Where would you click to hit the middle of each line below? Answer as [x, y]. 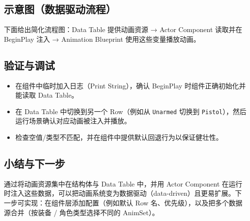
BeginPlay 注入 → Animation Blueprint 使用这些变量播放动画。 [102, 39]
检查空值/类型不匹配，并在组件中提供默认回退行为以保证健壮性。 [119, 137]
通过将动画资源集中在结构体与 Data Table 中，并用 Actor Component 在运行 [123, 183]
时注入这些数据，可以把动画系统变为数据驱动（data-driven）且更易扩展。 [120, 193]
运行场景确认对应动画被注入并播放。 [73, 121]
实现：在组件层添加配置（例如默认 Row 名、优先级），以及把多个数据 [133, 203]
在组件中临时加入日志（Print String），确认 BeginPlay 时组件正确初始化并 [131, 85]
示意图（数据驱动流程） [60, 9]
